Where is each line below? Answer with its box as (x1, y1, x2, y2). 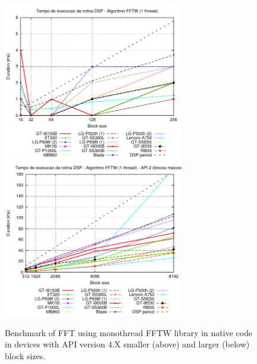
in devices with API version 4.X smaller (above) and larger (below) (5, 338, 250, 350)
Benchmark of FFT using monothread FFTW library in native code (5, 326, 253, 338)
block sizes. (5, 349, 46, 362)
